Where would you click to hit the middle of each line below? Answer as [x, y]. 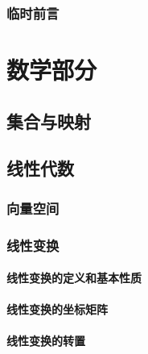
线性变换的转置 [46, 341]
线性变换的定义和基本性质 [74, 278]
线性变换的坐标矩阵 [57, 309]
